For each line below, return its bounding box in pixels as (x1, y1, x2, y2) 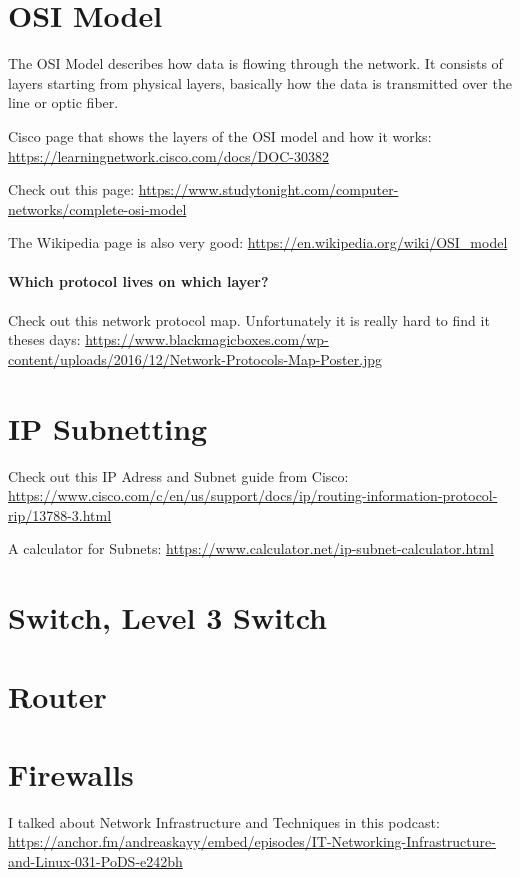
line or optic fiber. (8, 92, 119, 113)
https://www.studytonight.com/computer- (138, 179, 399, 200)
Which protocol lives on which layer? (8, 271, 269, 292)
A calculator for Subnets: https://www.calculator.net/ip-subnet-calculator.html (8, 538, 494, 559)
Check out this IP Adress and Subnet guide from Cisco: (8, 465, 349, 486)
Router (8, 675, 107, 716)
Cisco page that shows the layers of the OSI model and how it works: (8, 125, 432, 146)
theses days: (8, 329, 81, 350)
